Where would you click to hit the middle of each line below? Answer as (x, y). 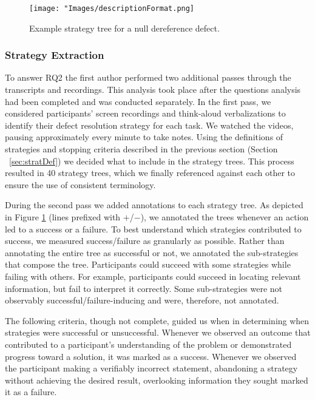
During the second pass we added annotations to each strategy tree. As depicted (154, 205)
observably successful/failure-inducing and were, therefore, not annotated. (142, 300)
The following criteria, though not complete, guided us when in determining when (157, 320)
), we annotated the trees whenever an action (225, 217)
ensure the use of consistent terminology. (80, 184)
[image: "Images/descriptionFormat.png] (112, 8)
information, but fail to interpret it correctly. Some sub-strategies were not (144, 288)
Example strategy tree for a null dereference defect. (124, 28)
